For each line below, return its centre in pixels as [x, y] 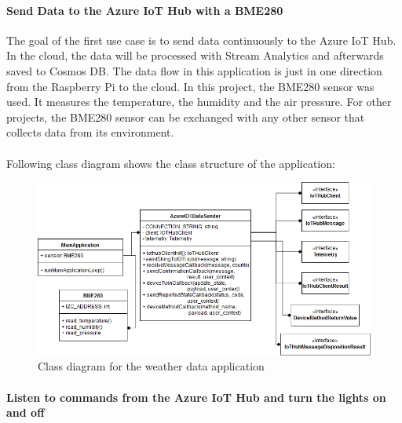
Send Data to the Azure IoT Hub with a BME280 [145, 10]
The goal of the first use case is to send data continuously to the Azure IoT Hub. [201, 40]
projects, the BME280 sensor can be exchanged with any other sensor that [186, 117]
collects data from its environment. [90, 132]
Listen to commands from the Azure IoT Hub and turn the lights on [196, 397]
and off [26, 412]
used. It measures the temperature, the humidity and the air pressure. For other [199, 102]
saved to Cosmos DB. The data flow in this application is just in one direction [194, 70]
